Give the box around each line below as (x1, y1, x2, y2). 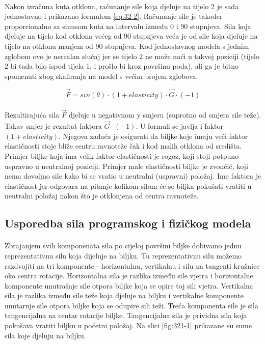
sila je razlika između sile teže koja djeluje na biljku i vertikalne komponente (5, 290, 244, 301)
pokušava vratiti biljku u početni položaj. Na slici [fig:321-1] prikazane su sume (5, 320, 252, 331)
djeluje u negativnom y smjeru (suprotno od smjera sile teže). (68, 109, 261, 120)
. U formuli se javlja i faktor (136, 121, 224, 131)
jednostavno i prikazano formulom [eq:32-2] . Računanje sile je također (5, 11, 223, 21)
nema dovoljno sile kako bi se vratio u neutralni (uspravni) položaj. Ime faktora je (5, 170, 261, 181)
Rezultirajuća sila (5, 109, 59, 120)
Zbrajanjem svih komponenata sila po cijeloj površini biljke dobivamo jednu (5, 240, 242, 251)
